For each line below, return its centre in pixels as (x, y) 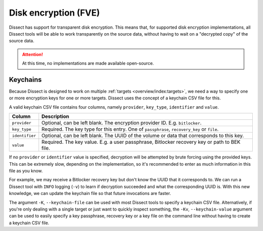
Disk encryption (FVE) (54, 13)
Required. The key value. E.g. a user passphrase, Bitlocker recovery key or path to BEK (141, 142)
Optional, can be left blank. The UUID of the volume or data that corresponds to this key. (143, 135)
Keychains (25, 80)
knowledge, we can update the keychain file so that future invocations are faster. (90, 193)
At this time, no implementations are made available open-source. (88, 63)
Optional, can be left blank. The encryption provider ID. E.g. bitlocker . (122, 123)
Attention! (33, 54)
